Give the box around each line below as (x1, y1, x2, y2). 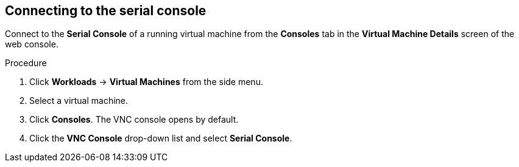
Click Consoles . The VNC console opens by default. (29, 114, 239, 125)
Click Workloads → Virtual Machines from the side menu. (29, 77, 263, 87)
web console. (5, 39, 58, 50)
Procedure (5, 58, 47, 69)
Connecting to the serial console (5, 3, 207, 18)
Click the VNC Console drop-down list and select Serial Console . (29, 133, 292, 144)
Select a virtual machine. (29, 95, 129, 106)
